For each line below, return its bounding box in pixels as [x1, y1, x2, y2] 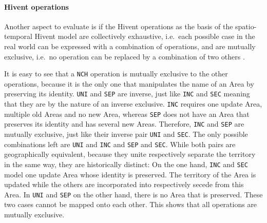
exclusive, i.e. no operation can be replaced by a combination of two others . [4, 51, 245, 62]
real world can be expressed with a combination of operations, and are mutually [4, 40, 256, 51]
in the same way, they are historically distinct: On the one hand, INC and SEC [4, 158, 248, 169]
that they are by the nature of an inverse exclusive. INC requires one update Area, [4, 98, 262, 109]
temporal [4, 31, 32, 42]
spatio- [235, 21, 257, 31]
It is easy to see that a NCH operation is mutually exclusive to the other [4, 68, 228, 79]
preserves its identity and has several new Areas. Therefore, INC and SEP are [4, 118, 244, 129]
